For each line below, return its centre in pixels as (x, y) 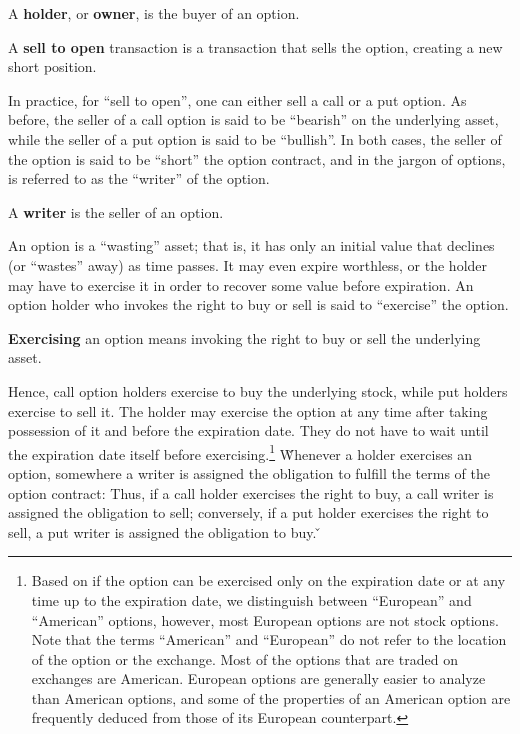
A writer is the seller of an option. (116, 211)
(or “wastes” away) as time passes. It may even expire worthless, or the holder (248, 264)
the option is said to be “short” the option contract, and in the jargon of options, (257, 158)
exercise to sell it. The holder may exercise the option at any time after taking (248, 410)
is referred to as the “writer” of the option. (139, 178)
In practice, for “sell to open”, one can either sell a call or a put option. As (237, 99)
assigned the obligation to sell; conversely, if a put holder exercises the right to (248, 512)
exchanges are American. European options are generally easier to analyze (258, 678)
